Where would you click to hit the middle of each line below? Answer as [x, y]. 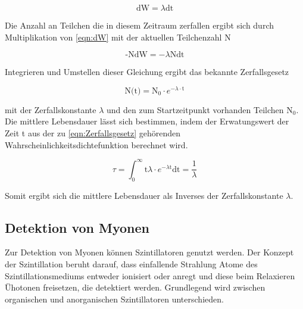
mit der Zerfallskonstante [51, 109]
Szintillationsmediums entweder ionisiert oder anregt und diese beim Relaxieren [150, 275]
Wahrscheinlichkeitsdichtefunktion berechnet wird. [96, 144]
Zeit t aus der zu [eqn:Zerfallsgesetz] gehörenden [93, 133]
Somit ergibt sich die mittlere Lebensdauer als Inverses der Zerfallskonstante [144, 195]
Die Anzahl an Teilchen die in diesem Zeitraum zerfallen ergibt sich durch [139, 25]
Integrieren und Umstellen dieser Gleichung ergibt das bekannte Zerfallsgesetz [147, 72]
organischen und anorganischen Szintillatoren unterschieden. [114, 299]
